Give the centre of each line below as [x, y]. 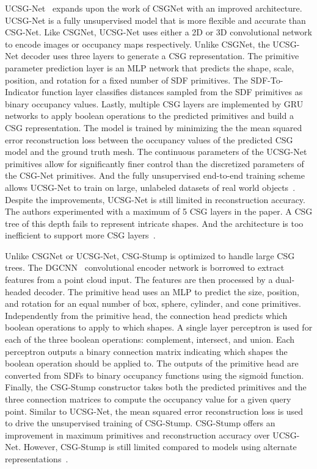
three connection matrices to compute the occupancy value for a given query [148, 399]
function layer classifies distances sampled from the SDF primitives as [172, 92]
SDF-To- [267, 80]
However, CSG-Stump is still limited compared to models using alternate [160, 447]
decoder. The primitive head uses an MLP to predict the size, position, [166, 291]
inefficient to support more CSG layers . [80, 235]
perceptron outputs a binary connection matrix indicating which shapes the [146, 351]
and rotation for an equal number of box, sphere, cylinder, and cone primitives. [153, 303]
